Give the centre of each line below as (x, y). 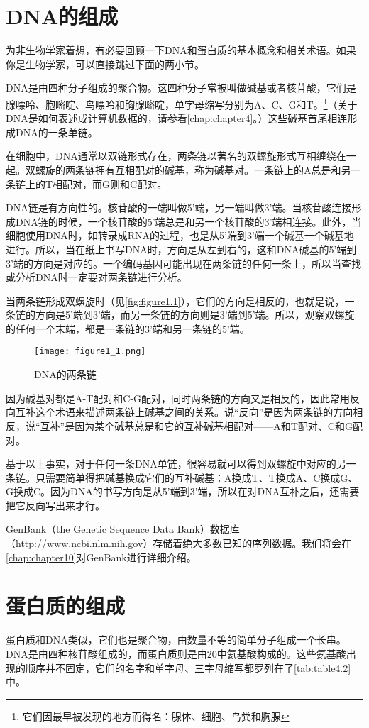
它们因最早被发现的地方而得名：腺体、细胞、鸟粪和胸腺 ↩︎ (156, 716)
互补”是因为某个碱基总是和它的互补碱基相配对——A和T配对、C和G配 (201, 425)
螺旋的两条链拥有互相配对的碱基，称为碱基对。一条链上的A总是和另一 (198, 169)
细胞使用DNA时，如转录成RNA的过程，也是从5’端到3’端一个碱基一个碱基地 (180, 235)
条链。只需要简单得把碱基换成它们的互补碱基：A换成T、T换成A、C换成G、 (182, 477)
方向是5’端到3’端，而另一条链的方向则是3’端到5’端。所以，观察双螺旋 (195, 315)
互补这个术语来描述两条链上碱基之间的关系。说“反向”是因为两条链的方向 (184, 412)
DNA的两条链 (65, 374)
